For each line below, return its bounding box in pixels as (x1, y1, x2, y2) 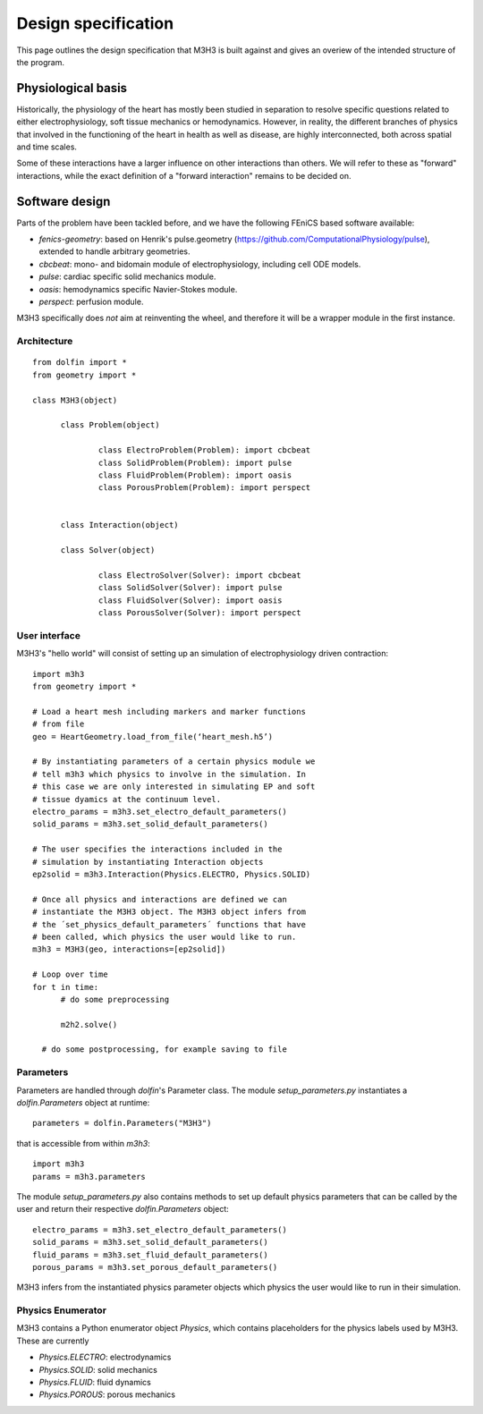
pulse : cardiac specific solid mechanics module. (38, 271, 216, 282)
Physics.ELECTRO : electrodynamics (38, 1351, 172, 1363)
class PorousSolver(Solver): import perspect (98, 608, 301, 618)
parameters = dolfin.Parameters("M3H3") (32, 1118, 212, 1129)
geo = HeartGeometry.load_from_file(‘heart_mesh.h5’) (32, 732, 273, 741)
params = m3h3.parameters (32, 1172, 147, 1181)
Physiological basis (16, 80, 128, 96)
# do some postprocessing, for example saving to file (41, 1045, 288, 1054)
